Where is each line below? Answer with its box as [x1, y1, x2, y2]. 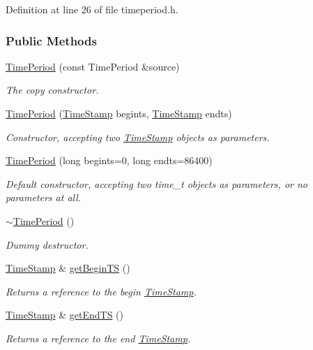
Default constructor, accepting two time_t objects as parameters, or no [6, 176, 308, 191]
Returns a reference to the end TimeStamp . [6, 330, 191, 345]
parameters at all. [6, 190, 82, 205]
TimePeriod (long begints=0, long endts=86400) [6, 153, 213, 168]
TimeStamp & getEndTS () [6, 307, 123, 322]
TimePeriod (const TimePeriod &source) [6, 59, 180, 73]
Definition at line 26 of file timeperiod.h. [6, 2, 178, 16]
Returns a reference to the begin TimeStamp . [6, 284, 197, 298]
